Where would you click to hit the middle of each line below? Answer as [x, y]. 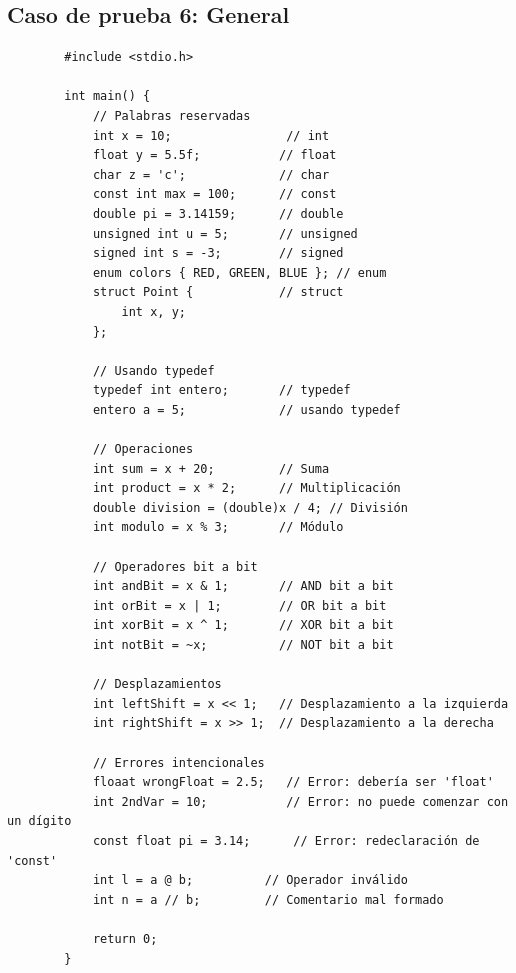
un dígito [39, 821]
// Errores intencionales [178, 762]
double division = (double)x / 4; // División [250, 507]
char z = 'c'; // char [211, 174]
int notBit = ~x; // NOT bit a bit [243, 645]
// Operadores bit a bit [175, 566]
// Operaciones [143, 449]
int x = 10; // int [211, 135]
